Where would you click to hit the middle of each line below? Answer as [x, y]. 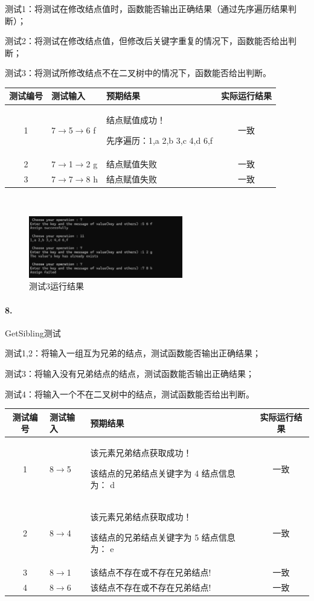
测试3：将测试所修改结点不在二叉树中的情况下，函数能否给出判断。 [138, 73]
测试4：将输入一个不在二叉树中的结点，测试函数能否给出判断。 [130, 394]
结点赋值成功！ [136, 120]
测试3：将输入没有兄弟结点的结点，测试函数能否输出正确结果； [130, 374]
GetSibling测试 [33, 333]
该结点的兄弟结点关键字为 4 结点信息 [163, 473]
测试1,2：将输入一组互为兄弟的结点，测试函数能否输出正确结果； [133, 353]
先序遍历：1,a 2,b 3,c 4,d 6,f [159, 140]
